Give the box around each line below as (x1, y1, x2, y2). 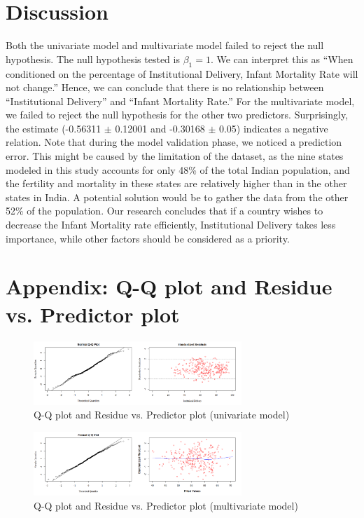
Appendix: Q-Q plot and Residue (6, 272, 332, 301)
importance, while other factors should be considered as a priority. (6, 231, 290, 245)
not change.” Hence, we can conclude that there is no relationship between (6, 80, 324, 95)
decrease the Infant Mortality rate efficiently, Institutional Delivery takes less (6, 217, 336, 232)
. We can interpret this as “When (210, 51, 353, 66)
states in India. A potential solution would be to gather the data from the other (6, 189, 349, 204)
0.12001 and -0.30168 (115, 121, 205, 135)
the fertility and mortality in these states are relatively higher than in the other (6, 176, 347, 191)
